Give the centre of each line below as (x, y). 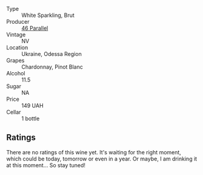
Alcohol (16, 73)
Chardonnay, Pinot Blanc (52, 67)
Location (17, 47)
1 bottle (31, 118)
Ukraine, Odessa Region (52, 54)
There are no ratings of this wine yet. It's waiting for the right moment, (94, 152)
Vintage (16, 35)
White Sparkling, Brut (48, 15)
